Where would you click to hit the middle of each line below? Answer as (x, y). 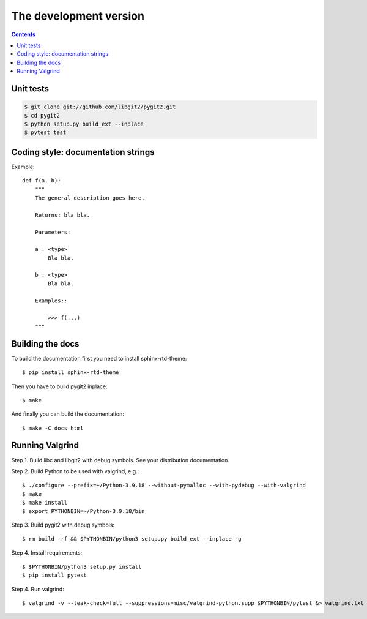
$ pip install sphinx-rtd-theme (71, 373)
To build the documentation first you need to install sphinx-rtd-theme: (99, 358)
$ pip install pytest (54, 575)
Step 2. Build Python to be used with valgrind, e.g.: (75, 471)
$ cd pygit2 (42, 115)
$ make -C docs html (53, 428)
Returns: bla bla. (62, 215)
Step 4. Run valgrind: (38, 589)
